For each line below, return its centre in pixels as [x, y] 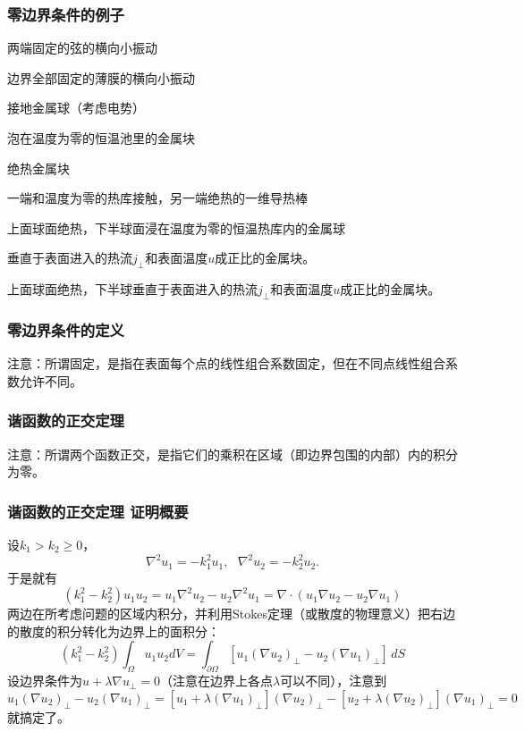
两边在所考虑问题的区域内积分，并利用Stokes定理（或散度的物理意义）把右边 [231, 614]
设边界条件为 [45, 681]
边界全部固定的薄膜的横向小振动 [101, 77]
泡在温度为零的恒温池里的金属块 [101, 138]
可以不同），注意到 [334, 681]
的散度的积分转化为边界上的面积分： [114, 631]
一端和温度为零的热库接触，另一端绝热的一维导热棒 [157, 198]
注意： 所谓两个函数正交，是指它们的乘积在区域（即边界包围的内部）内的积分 [233, 454]
